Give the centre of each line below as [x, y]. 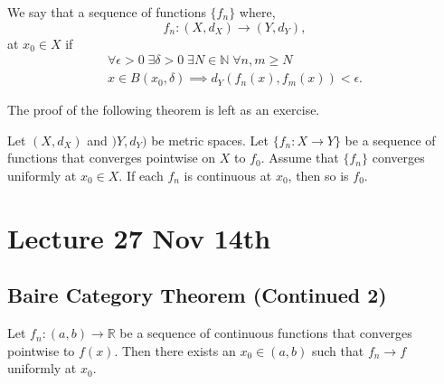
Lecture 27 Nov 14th [139, 237]
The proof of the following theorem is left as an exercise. [164, 110]
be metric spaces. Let [210, 140]
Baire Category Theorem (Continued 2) [197, 295]
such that [338, 350]
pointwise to [41, 350]
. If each [141, 176]
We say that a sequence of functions [107, 12]
